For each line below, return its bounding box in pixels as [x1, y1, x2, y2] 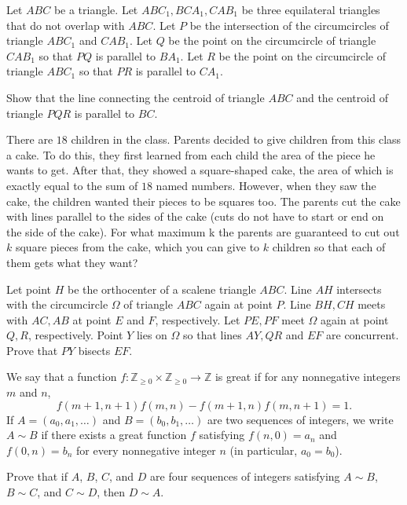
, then [97, 484, 126, 500]
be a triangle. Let [53, 2, 138, 17]
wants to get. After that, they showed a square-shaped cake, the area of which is [6, 162, 394, 178]
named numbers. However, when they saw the [156, 177, 376, 193]
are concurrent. [326, 327, 399, 343]
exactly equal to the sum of [6, 177, 138, 193]
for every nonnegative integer [75, 441, 216, 458]
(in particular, [229, 441, 298, 458]
